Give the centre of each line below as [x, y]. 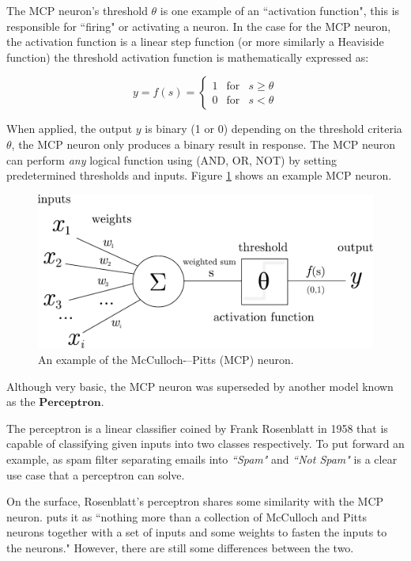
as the [21, 402]
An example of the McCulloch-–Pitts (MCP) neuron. [166, 360]
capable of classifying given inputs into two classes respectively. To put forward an [205, 443]
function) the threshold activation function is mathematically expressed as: [188, 57]
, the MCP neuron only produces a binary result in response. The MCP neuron [204, 144]
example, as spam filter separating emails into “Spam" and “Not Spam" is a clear [202, 459]
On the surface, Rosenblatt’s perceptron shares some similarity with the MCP [195, 501]
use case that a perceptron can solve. [96, 474]
